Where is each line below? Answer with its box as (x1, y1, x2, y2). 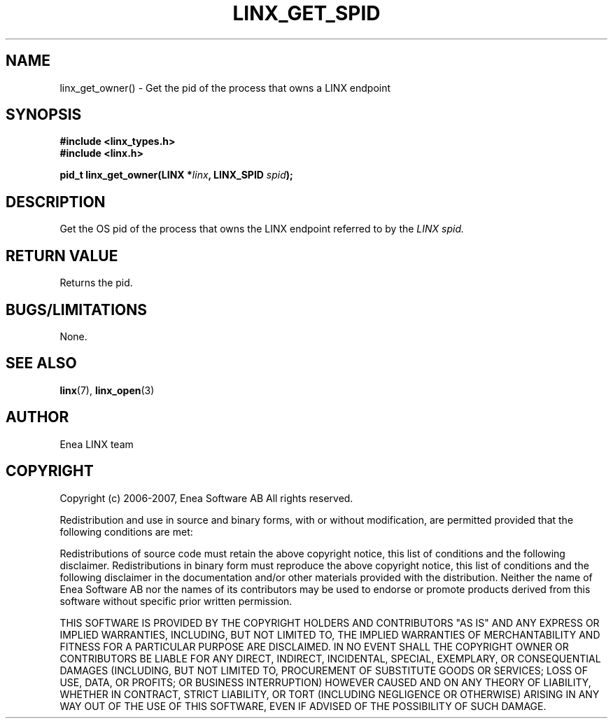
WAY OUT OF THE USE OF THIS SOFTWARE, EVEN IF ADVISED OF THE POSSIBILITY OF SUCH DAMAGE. (59, 699, 547, 712)
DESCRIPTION (6, 193, 106, 211)
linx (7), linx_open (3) (59, 384, 155, 396)
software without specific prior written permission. (59, 594, 293, 607)
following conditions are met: (59, 525, 193, 538)
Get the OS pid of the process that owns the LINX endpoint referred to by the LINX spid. (59, 223, 465, 235)
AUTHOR (6, 408, 69, 426)
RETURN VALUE (6, 246, 118, 265)
